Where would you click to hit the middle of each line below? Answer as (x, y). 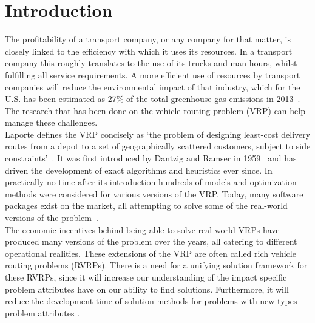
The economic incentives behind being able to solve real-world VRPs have (142, 229)
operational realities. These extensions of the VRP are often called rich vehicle (151, 253)
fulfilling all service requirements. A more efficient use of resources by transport (153, 74)
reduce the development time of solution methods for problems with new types (151, 301)
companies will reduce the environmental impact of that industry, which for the (153, 87)
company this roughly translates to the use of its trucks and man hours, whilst (151, 63)
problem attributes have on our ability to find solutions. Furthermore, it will (147, 289)
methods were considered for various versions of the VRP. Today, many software (154, 193)
